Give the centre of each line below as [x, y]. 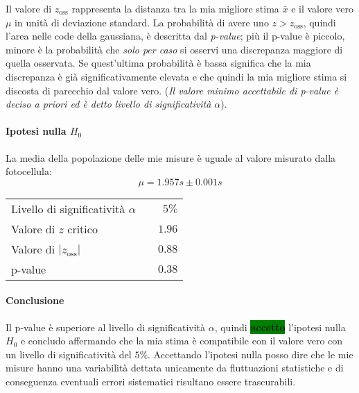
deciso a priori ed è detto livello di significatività [108, 104]
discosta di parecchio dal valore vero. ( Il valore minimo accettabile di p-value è [172, 90]
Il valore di [29, 8]
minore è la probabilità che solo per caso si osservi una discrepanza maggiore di [174, 49]
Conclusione [35, 300]
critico [82, 228]
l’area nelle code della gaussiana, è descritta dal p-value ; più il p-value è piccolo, [175, 36]
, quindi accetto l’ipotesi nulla [280, 327]
